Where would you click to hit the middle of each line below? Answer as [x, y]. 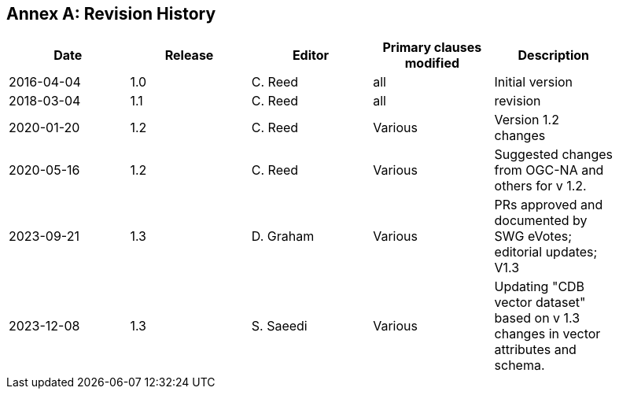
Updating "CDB [540, 287]
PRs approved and [549, 205]
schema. [520, 365]
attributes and [535, 350]
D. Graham [283, 236]
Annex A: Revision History [111, 14]
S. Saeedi [279, 326]
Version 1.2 [527, 120]
